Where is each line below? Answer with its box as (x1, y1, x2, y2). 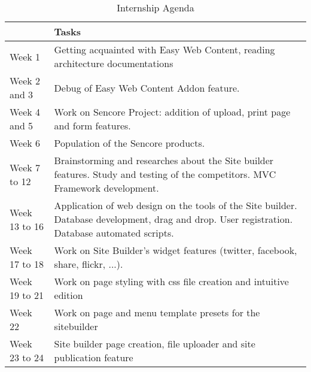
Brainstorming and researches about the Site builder (54, 153, 274, 167)
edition (54, 288, 83, 302)
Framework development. (54, 181, 159, 195)
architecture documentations (54, 56, 173, 70)
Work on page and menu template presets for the (54, 306, 260, 319)
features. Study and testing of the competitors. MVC (54, 167, 276, 181)
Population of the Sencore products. (54, 136, 205, 150)
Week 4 (10, 105, 41, 119)
